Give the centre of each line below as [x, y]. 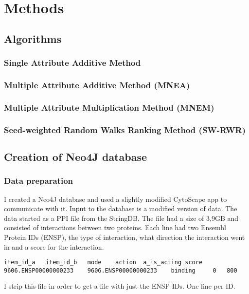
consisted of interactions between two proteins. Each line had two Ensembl [115, 227]
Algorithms [33, 38]
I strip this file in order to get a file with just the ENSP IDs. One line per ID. [120, 286]
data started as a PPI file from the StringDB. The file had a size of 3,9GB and [121, 218]
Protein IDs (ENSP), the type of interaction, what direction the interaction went [124, 237]
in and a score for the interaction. [54, 246]
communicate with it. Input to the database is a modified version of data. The [121, 208]
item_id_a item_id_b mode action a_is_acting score [103, 263]
